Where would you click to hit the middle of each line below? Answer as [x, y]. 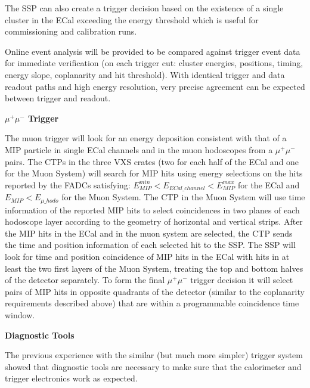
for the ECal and [269, 184]
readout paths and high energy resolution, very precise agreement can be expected [155, 86]
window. [20, 314]
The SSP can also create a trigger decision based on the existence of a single [144, 8]
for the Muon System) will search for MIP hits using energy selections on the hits [154, 173]
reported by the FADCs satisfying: [68, 184]
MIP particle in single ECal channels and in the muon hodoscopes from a [139, 149]
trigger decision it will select [242, 280]
